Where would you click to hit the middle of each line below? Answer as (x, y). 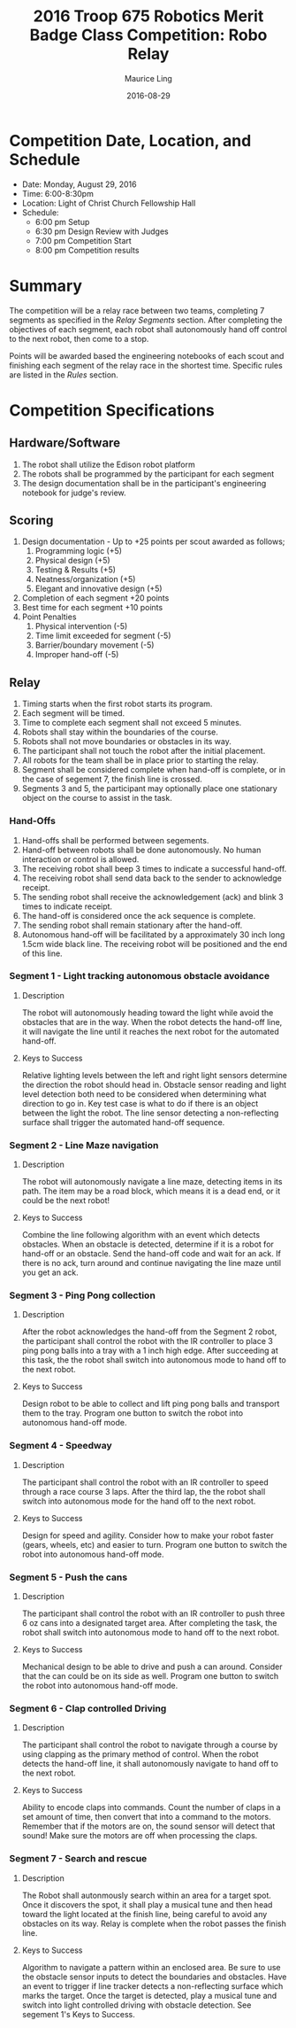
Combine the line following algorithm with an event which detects (141, 1235)
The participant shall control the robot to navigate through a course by (150, 1745)
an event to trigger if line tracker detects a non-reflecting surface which (152, 1985)
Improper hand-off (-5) (77, 655)
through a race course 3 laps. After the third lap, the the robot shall (144, 1491)
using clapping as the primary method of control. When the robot (140, 1754)
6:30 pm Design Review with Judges (102, 231)
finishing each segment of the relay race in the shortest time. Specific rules (146, 365)
